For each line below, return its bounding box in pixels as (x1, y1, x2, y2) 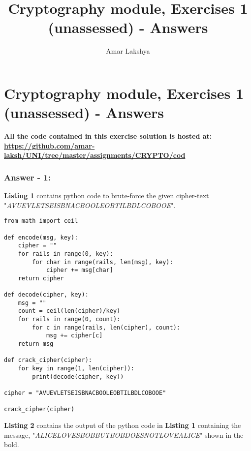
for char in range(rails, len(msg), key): (32, 258, 173, 266)
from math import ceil (4, 217, 78, 225)
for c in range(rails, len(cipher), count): (32, 324, 180, 331)
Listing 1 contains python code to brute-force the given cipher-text (4, 190, 209, 201)
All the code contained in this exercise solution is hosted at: (4, 131, 212, 141)
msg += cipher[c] (46, 332, 103, 339)
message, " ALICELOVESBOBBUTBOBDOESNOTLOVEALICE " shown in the (4, 429, 244, 440)
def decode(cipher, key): (4, 291, 89, 299)
